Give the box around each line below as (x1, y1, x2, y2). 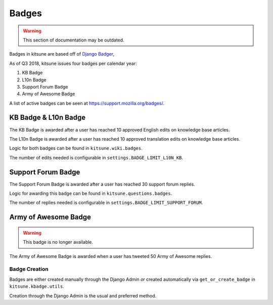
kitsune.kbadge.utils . (9, 283, 64, 289)
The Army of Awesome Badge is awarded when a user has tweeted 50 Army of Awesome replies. (9, 253, 212, 259)
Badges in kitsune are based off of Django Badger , (9, 51, 115, 57)
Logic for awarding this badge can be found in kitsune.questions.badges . (9, 190, 172, 197)
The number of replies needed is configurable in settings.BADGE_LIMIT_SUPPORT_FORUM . (9, 200, 203, 206)
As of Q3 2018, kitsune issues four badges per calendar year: (9, 60, 137, 66)
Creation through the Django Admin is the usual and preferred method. (9, 292, 157, 298)
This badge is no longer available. (23, 239, 94, 245)
